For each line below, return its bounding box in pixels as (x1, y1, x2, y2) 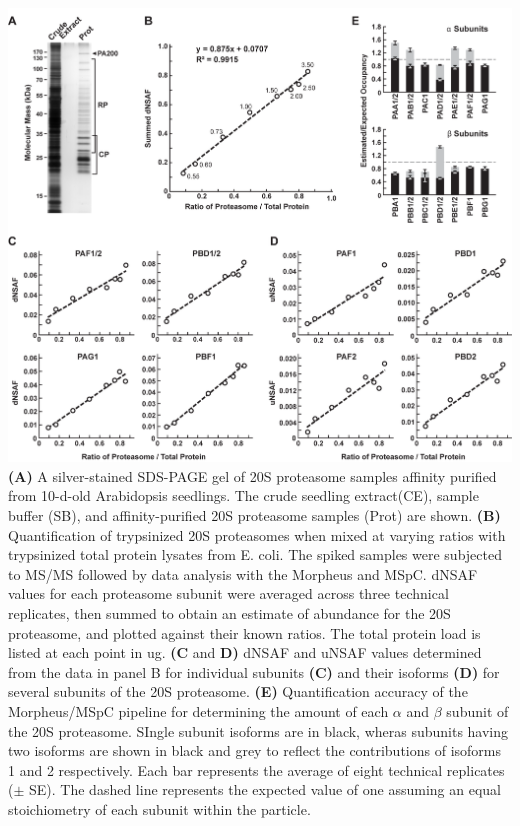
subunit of (446, 700, 509, 721)
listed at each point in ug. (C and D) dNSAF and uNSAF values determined (8, 642, 482, 663)
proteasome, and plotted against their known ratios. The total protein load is (8, 622, 481, 643)
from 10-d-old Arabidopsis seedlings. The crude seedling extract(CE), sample (8, 485, 479, 506)
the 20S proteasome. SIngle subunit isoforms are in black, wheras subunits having (8, 720, 509, 741)
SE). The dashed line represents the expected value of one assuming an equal (29, 779, 501, 800)
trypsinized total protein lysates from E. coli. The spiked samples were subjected (8, 544, 502, 565)
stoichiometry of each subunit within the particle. (8, 798, 311, 819)
